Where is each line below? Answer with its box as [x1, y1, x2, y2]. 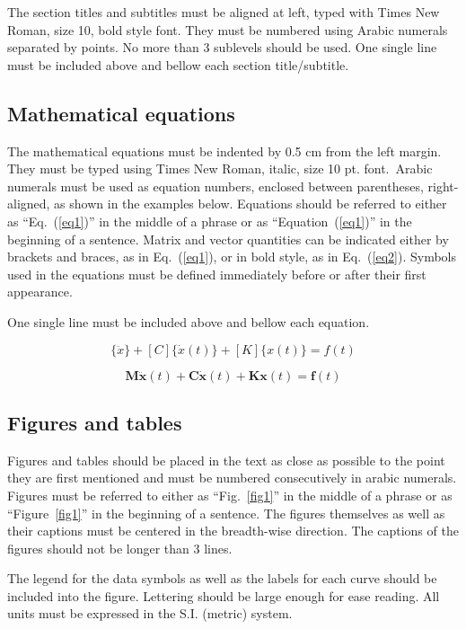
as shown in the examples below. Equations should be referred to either [54, 194, 447, 213]
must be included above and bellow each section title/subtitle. [7, 55, 349, 74]
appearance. [7, 282, 73, 301]
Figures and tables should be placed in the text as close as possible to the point [7, 450, 445, 469]
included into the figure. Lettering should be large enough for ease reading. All [7, 586, 440, 605]
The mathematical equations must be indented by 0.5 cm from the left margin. [7, 141, 442, 160]
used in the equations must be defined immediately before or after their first [7, 264, 426, 283]
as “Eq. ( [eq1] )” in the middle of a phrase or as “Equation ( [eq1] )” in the [7, 211, 412, 230]
